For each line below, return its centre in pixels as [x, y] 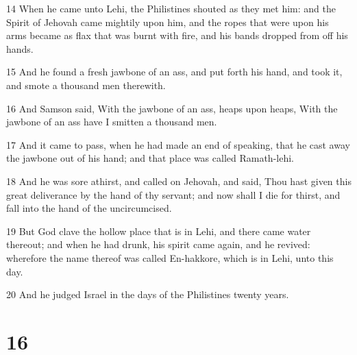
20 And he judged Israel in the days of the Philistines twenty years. [148, 294]
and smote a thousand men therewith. [86, 85]
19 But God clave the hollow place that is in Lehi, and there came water [159, 231]
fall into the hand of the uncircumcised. [89, 208]
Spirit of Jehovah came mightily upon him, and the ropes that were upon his [168, 22]
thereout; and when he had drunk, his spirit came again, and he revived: [158, 244]
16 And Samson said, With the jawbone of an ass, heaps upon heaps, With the [172, 108]
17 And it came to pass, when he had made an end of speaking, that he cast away [178, 144]
